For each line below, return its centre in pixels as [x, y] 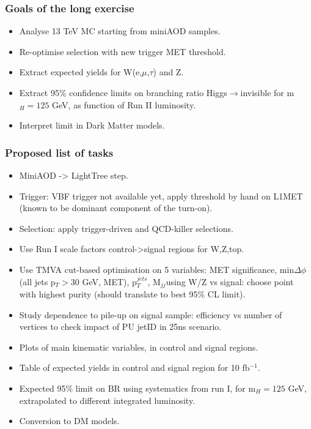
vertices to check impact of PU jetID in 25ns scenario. [120, 326]
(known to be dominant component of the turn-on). [116, 208]
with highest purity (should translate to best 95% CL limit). [132, 294]
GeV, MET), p [109, 281]
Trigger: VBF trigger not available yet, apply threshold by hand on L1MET [161, 196]
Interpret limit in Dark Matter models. [92, 125]
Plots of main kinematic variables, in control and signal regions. [139, 347]
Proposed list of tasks [59, 152]
